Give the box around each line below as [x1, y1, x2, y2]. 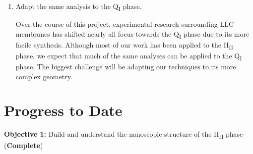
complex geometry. [15, 71, 72, 81]
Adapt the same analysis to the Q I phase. [15, 1, 142, 12]
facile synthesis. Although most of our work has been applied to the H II [15, 39, 233, 51]
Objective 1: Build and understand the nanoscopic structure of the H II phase [4, 129, 243, 141]
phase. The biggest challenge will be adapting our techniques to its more [15, 61, 236, 72]
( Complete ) [4, 140, 43, 150]
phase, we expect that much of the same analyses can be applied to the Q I [15, 50, 242, 62]
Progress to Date [4, 100, 123, 120]
